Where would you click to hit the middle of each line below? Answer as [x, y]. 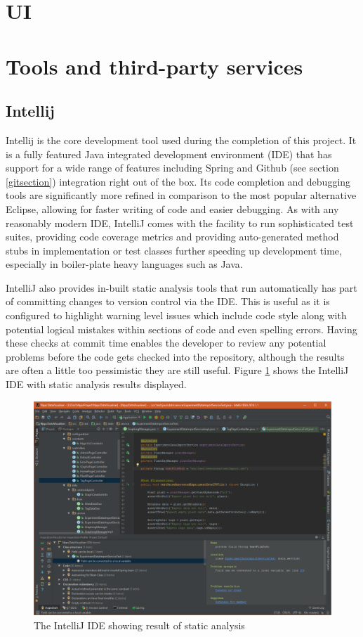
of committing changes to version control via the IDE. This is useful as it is [168, 301]
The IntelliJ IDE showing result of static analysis [139, 625]
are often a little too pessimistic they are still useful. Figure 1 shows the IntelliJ [177, 370]
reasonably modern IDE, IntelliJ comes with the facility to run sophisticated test [180, 223]
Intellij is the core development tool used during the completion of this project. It [181, 140]
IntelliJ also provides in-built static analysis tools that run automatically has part [181, 287]
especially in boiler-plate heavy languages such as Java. [124, 264]
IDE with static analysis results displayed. [96, 384]
